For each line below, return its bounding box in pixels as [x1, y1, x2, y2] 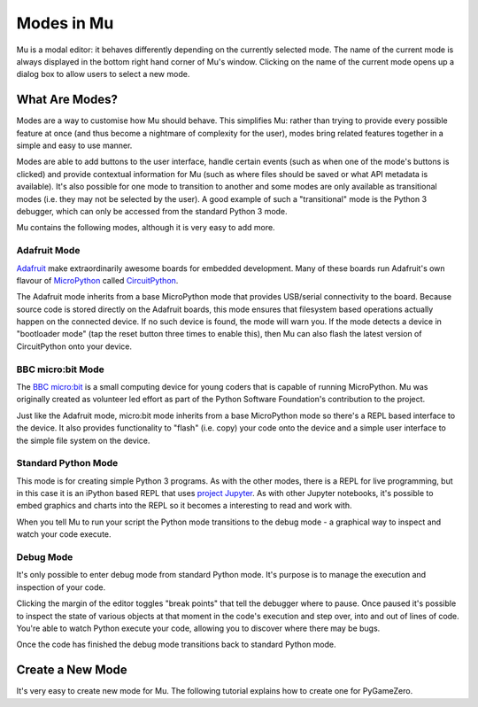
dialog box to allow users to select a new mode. [16, 69, 190, 80]
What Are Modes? [16, 92, 119, 107]
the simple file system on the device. [16, 435, 150, 446]
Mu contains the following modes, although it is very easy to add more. [16, 222, 275, 233]
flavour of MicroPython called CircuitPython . [16, 275, 179, 285]
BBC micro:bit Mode [16, 363, 105, 376]
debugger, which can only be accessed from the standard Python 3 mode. [16, 206, 288, 216]
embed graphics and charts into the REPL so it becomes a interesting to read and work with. [16, 501, 353, 511]
